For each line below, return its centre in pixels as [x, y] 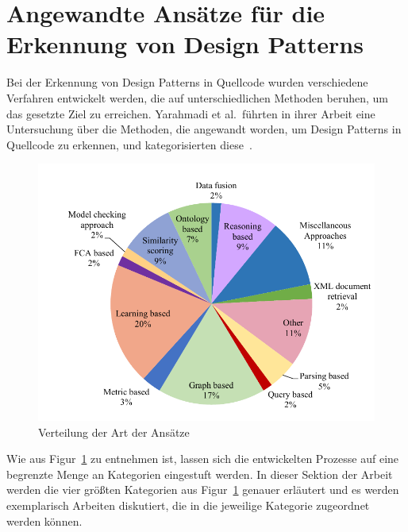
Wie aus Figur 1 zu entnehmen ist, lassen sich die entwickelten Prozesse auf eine [203, 459]
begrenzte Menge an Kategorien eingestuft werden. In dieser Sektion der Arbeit [200, 474]
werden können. [44, 520]
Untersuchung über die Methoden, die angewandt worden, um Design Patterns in [204, 129]
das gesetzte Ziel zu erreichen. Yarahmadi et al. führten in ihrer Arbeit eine [191, 113]
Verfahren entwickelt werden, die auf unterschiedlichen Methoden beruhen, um [197, 97]
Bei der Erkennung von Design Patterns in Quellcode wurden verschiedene [187, 82]
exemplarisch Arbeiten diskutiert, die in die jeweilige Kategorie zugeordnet [188, 505]
